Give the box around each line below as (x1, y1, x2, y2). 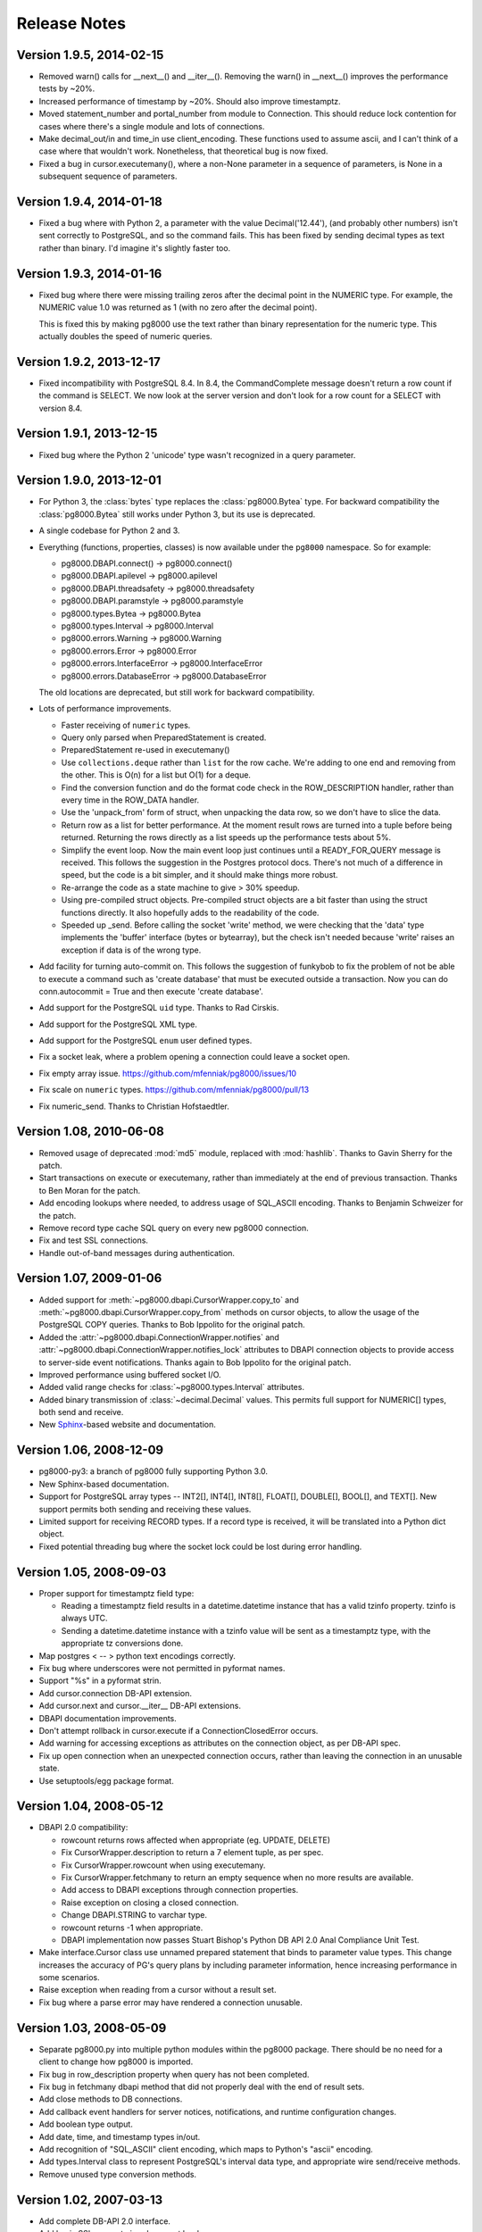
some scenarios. (38, 1972, 100, 1983)
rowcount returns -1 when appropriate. (61, 1922, 204, 1933)
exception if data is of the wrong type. (61, 945, 202, 955)
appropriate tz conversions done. (61, 1638, 184, 1649)
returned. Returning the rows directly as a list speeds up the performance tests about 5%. (61, 832, 392, 843)
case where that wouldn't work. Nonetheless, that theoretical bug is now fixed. (38, 146, 328, 156)
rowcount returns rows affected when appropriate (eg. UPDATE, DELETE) (61, 1835, 330, 1845)
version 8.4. (38, 403, 83, 413)
